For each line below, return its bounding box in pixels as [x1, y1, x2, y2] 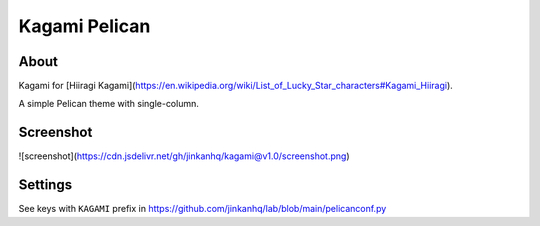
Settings [18, 176, 73, 194]
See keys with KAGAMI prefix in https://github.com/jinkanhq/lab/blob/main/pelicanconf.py [18, 203, 387, 215]
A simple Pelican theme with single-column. [18, 98, 200, 110]
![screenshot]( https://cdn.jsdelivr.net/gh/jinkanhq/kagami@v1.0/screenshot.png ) [18, 150, 350, 162]
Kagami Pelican [18, 15, 151, 37]
